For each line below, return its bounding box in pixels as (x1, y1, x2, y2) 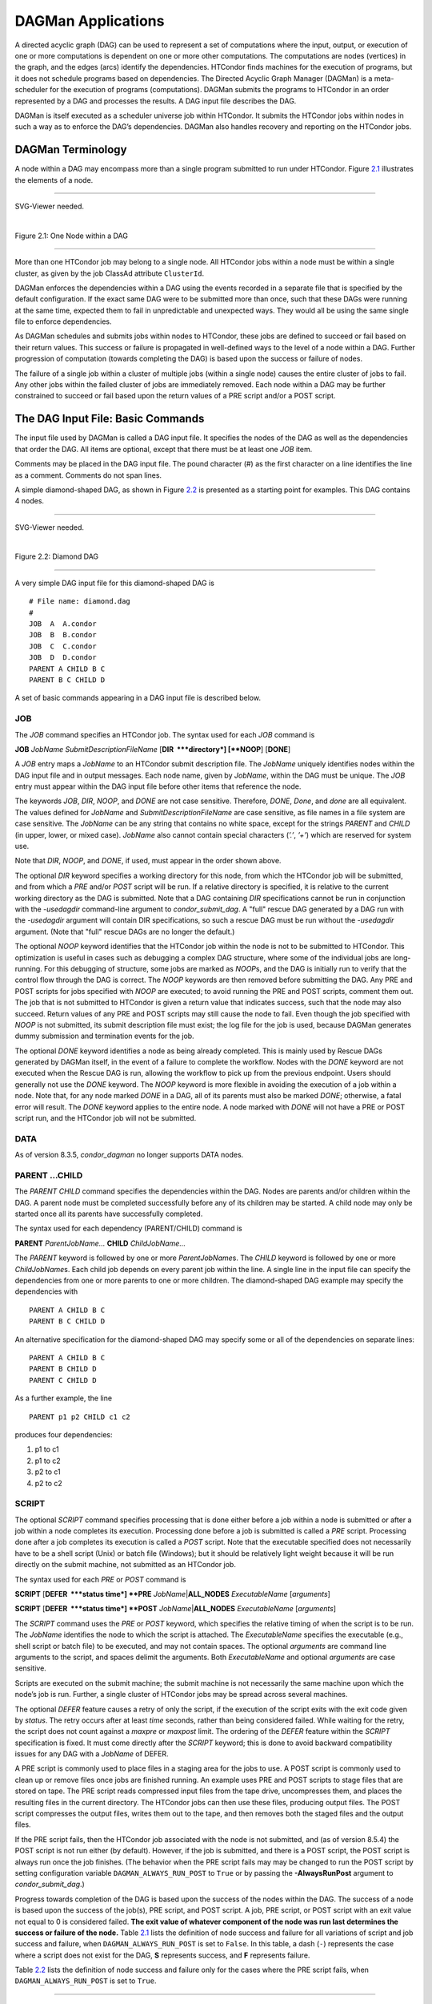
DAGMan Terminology (14, 143, 127, 156)
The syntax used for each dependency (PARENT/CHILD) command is (14, 1223, 243, 1234)
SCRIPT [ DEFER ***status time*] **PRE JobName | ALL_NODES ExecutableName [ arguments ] (14, 1589, 331, 1598)
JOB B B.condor (29, 630, 97, 640)
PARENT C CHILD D (29, 1376, 97, 1384)
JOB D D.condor (29, 653, 97, 662)
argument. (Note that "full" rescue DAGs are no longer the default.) (14, 927, 235, 936)
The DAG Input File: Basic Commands (14, 412, 205, 426)
